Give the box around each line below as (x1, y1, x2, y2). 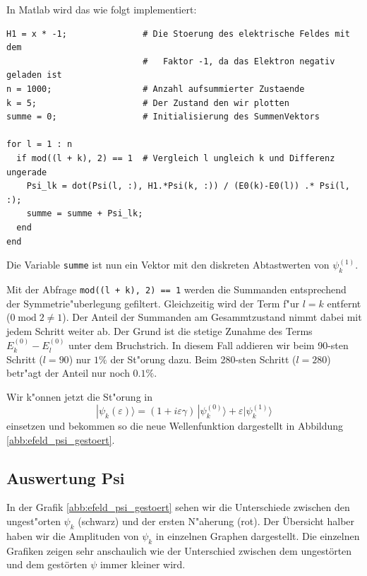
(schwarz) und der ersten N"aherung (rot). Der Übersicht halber (78, 513, 355, 528)
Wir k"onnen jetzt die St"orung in (6, 389, 152, 404)
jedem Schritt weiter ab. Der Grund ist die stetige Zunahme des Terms (6, 323, 313, 338)
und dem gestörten (6, 557, 88, 572)
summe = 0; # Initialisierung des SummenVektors (6, 112, 320, 122)
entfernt (327, 295, 361, 310)
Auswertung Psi (6, 466, 125, 488)
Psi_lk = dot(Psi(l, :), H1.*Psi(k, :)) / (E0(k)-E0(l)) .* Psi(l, (26, 181, 350, 192)
